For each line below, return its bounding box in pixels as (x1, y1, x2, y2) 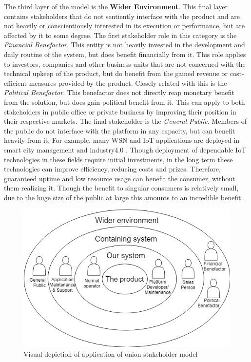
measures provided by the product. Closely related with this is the (29, 77, 227, 88)
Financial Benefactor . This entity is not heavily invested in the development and (4, 39, 245, 50)
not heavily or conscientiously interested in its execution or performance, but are (4, 20, 245, 31)
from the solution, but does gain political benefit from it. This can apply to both (4, 96, 245, 107)
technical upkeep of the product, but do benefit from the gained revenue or (4, 68, 228, 78)
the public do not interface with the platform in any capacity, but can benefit (4, 125, 235, 135)
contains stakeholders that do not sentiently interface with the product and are (4, 11, 240, 21)
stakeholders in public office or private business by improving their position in (4, 106, 236, 116)
